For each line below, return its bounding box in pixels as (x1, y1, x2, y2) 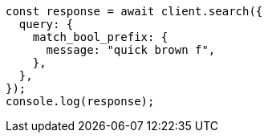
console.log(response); (6, 95, 155, 108)
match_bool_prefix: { (32, 31, 169, 43)
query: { (18, 18, 74, 31)
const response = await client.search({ (6, 5, 263, 18)
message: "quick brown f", (46, 43, 216, 56)
